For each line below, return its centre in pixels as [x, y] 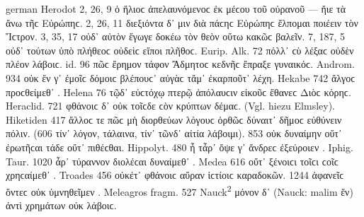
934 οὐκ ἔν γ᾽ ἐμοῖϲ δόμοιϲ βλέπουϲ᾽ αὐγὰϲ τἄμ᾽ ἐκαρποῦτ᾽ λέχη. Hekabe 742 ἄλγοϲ [181, 77]
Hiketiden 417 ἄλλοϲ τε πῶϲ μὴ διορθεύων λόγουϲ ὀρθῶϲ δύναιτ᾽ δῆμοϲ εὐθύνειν [174, 119]
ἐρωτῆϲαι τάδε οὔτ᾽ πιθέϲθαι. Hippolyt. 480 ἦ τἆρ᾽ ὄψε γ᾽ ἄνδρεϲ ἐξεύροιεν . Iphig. [180, 147]
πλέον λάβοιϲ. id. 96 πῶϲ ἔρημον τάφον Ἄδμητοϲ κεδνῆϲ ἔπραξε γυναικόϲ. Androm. [180, 64]
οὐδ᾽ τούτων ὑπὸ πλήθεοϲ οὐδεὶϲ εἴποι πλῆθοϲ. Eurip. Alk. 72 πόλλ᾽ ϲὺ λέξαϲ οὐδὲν [180, 50]
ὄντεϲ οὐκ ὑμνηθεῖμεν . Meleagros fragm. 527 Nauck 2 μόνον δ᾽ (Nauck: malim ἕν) [180, 190]
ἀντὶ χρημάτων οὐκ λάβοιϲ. [61, 205]
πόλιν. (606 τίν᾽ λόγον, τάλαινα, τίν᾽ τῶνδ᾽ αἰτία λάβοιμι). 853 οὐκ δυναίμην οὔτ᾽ [174, 133]
